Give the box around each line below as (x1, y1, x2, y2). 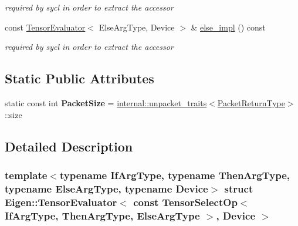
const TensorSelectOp (133, 194, 238, 209)
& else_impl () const (191, 21, 266, 33)
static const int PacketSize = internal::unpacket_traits (5, 96, 207, 109)
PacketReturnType (217, 96, 285, 109)
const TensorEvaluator (5, 21, 86, 33)
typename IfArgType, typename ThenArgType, (59, 167, 290, 182)
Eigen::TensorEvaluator (5, 194, 117, 209)
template (5, 167, 48, 182)
